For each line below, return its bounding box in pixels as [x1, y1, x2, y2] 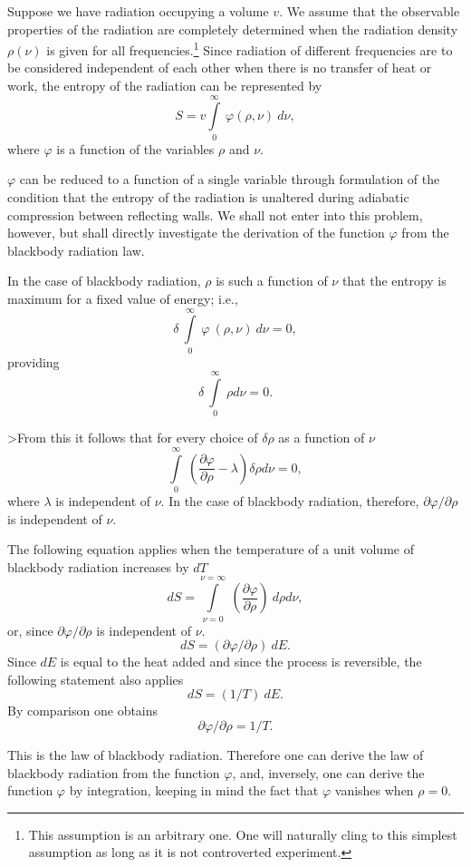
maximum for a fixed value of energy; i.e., [7, 288, 238, 307]
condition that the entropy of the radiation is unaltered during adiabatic [7, 187, 409, 206]
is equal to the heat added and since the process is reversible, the [60, 652, 422, 671]
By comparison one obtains [7, 701, 159, 720]
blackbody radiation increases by [7, 557, 189, 576]
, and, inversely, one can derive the [232, 763, 425, 782]
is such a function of [216, 271, 328, 290]
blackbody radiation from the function [7, 763, 220, 782]
